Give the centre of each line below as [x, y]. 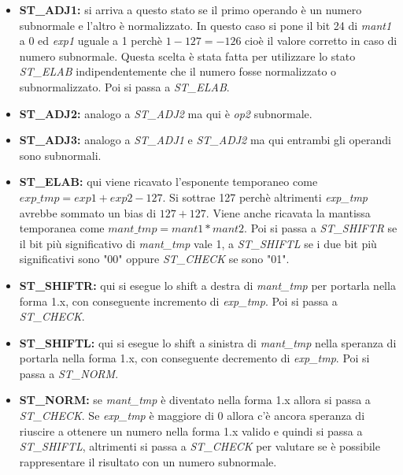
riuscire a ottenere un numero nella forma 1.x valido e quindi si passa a [191, 430]
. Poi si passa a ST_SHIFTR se [321, 228]
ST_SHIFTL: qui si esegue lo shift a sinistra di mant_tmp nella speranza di [208, 342]
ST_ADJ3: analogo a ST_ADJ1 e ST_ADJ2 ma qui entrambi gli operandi [205, 140]
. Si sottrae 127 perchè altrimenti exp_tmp [265, 197]
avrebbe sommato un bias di [88, 212]
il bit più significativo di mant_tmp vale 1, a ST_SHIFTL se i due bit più [198, 243]
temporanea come [62, 228]
